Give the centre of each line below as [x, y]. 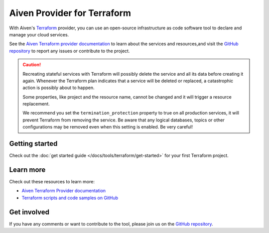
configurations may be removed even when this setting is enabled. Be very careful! [108, 127]
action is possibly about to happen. [59, 88]
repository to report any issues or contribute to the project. [69, 51]
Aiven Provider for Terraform [70, 13]
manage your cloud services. [39, 34]
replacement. [36, 104]
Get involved [29, 212]
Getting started [33, 144]
